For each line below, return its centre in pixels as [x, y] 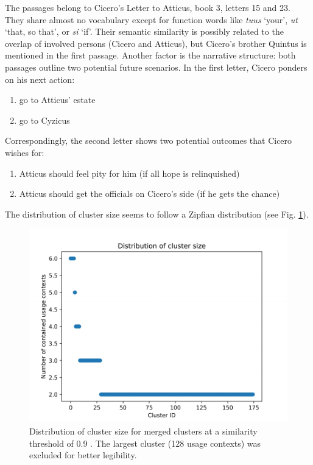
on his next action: [40, 79]
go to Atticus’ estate [57, 100]
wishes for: [25, 152]
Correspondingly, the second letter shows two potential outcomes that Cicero [149, 140]
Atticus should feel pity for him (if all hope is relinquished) [129, 173]
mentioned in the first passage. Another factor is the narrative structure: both [150, 55]
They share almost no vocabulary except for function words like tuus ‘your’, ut [151, 19]
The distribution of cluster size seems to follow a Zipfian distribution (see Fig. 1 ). [157, 214]
